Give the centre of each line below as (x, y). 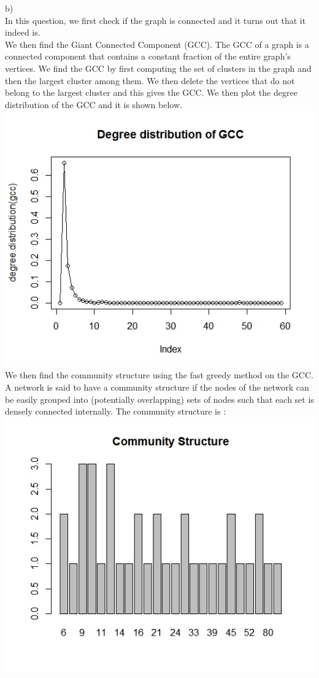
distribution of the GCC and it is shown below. (94, 104)
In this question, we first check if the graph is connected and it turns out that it (156, 20)
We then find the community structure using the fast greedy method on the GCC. (159, 375)
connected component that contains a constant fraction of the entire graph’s (148, 56)
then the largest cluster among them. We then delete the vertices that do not (150, 80)
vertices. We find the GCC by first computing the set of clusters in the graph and (158, 68)
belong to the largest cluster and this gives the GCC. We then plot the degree (151, 92)
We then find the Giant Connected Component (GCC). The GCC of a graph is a (157, 44)
